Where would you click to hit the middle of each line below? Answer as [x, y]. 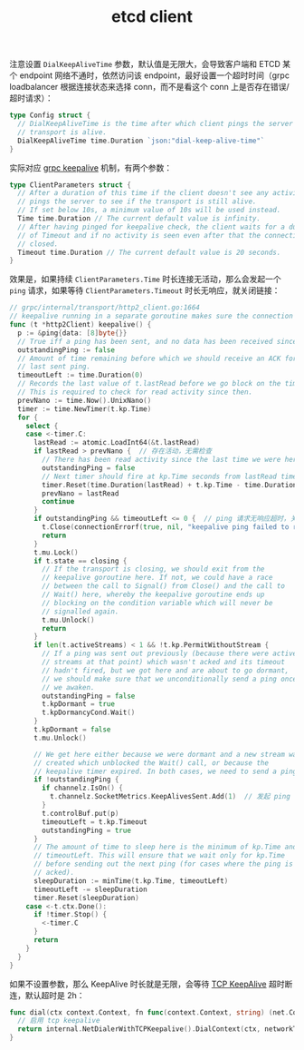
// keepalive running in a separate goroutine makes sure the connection [152, 316]
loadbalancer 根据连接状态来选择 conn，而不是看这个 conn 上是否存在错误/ [149, 87]
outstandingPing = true [86, 830]
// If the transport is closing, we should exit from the [153, 569]
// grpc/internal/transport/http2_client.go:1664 [105, 308]
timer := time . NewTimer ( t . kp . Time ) [85, 409]
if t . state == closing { [80, 561]
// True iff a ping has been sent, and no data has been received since [157, 341]
